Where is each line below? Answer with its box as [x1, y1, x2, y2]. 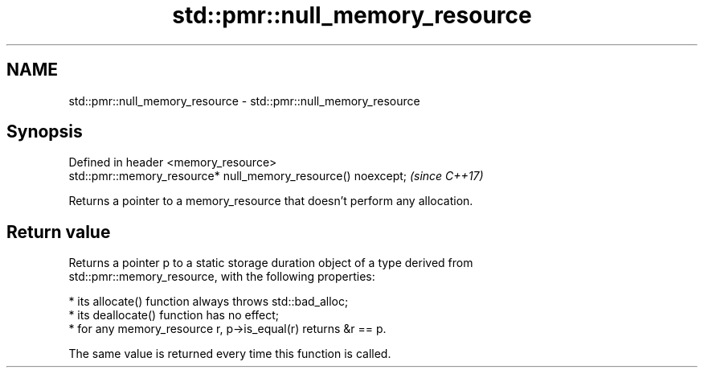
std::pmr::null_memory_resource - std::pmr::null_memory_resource [68, 93, 420, 108]
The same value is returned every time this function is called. [68, 347, 391, 361]
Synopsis [6, 121, 83, 142]
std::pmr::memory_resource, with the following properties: [68, 269, 375, 284]
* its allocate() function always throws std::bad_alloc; [68, 294, 349, 309]
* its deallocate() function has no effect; [68, 308, 280, 323]
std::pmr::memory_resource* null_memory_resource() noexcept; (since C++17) [68, 169, 484, 183]
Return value [6, 221, 111, 242]
